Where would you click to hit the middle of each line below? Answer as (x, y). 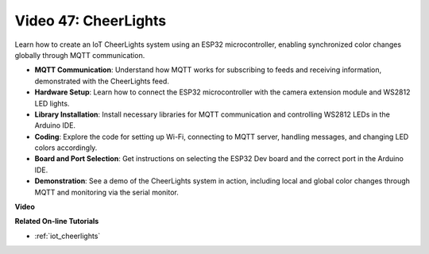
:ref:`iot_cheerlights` (68, 236)
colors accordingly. (66, 148)
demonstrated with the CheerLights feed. (102, 81)
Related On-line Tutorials (57, 221)
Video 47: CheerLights (91, 21)
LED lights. (52, 103)
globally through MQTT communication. (80, 55)
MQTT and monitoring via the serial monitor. (106, 192)
